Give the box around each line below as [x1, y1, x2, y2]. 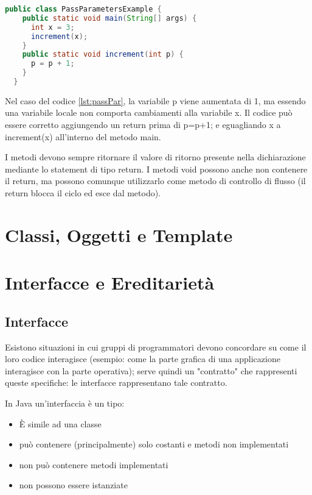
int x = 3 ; [30, 23, 75, 32]
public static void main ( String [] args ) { [22, 13, 197, 23]
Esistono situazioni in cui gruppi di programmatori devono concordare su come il [5, 340, 307, 353]
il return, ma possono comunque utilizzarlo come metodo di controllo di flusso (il [5, 174, 306, 187]
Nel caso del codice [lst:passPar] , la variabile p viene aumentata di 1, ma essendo [5, 94, 306, 107]
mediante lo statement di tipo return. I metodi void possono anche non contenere [5, 162, 308, 175]
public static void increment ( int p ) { [22, 50, 184, 59]
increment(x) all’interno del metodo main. [5, 130, 161, 143]
